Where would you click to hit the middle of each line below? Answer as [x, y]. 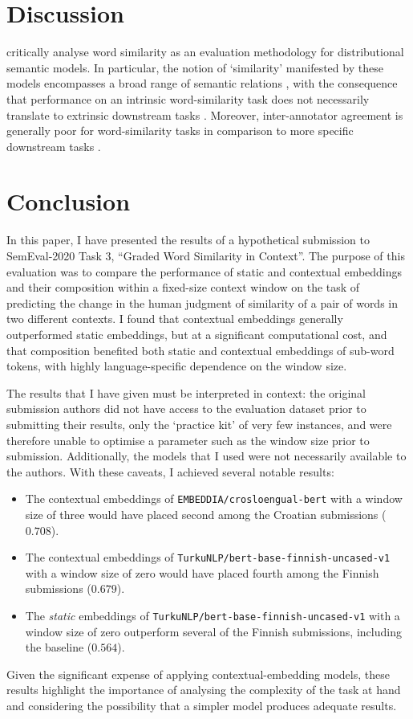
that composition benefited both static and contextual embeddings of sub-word [200, 350]
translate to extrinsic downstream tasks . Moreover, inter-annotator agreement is [205, 114]
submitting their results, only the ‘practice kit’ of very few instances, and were [199, 424]
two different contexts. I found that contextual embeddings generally [175, 319]
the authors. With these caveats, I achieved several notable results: [170, 471]
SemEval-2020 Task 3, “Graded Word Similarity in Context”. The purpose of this [206, 255]
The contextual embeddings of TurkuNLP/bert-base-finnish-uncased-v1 [208, 557]
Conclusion [69, 201]
